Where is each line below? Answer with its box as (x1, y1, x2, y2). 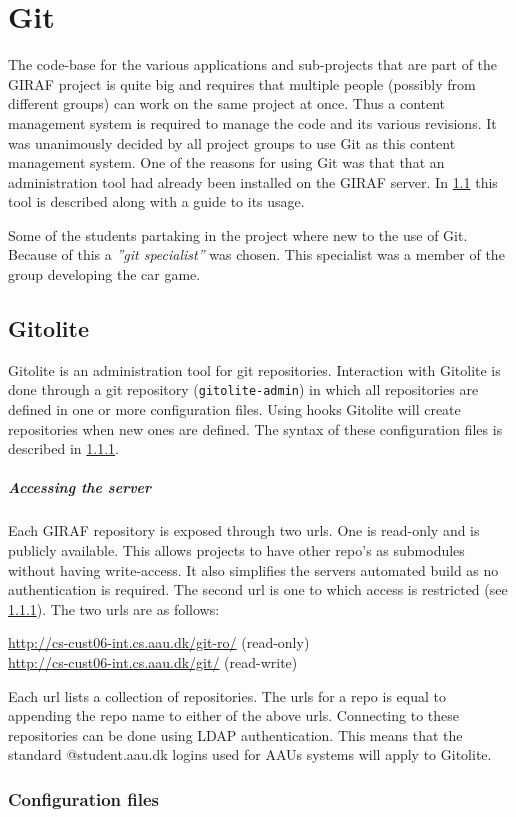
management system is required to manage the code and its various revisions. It (8, 112, 497, 133)
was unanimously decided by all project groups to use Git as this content (8, 132, 456, 153)
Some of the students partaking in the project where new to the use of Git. (8, 224, 468, 245)
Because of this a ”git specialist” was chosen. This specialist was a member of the (8, 244, 505, 265)
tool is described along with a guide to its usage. (8, 191, 305, 212)
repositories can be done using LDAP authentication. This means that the (8, 724, 463, 745)
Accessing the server (8, 477, 152, 498)
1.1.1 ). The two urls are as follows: (8, 598, 220, 619)
